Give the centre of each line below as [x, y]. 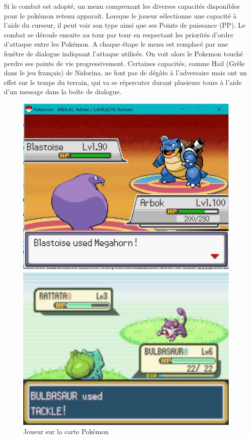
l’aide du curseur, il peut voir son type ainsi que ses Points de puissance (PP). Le [125, 25]
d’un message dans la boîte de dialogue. [63, 92]
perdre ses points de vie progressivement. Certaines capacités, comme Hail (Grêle [125, 63]
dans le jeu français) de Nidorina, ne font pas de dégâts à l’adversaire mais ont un [125, 73]
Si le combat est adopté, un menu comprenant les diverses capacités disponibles [122, 6]
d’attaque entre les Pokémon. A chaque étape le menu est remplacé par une [116, 44]
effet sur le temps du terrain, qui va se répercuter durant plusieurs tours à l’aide [123, 82]
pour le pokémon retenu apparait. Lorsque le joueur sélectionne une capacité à [120, 15]
